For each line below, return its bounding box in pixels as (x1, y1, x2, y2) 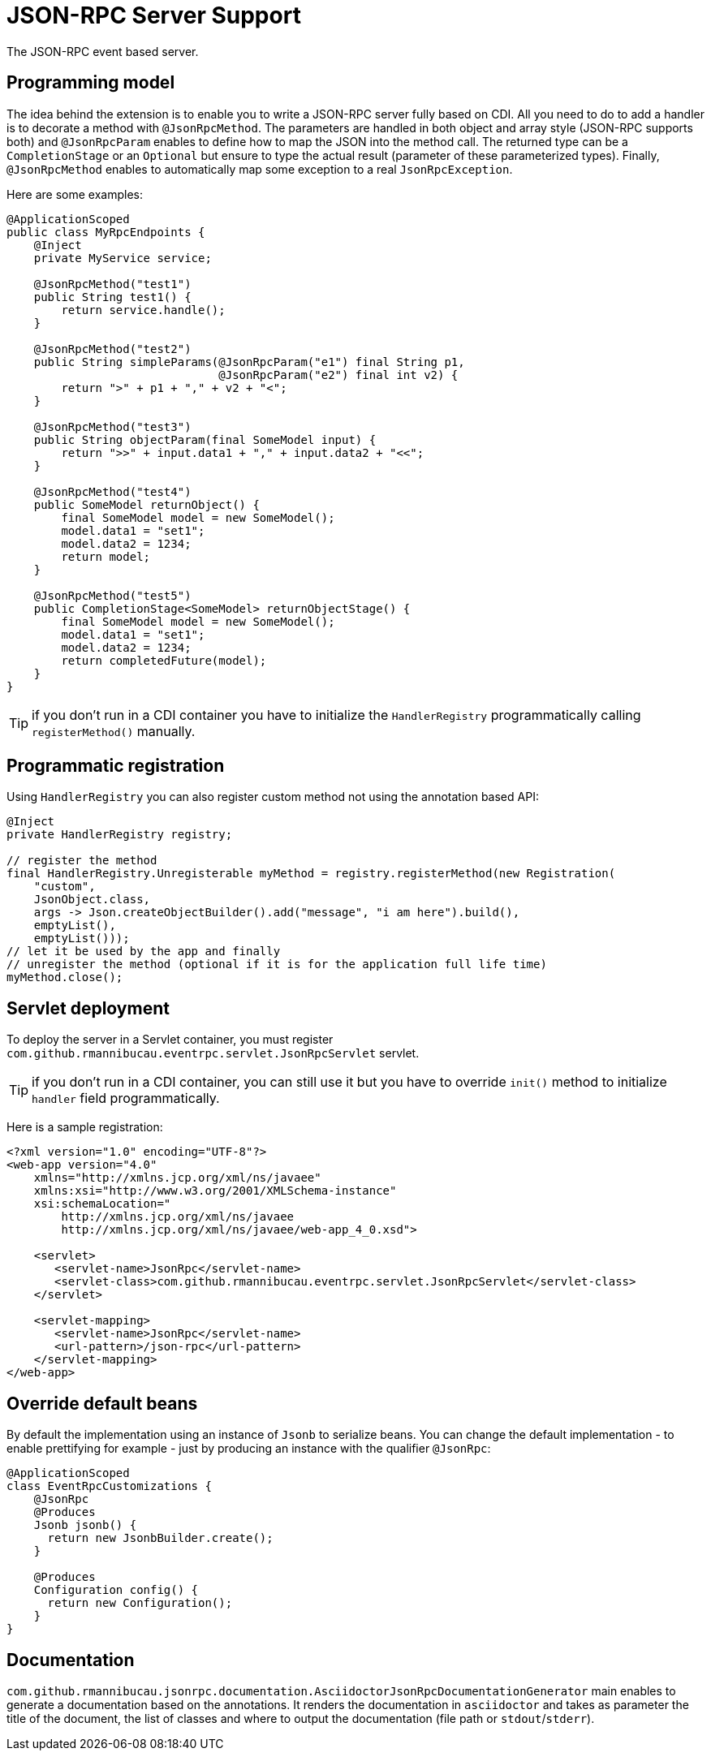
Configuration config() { (33, 1583, 199, 1597)
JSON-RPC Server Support (6, 2, 301, 29)
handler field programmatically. (32, 1090, 220, 1107)
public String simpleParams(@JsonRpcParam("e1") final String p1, (33, 355, 465, 368)
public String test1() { (33, 290, 192, 304)
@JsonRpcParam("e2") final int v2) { (218, 368, 459, 381)
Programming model (6, 72, 175, 93)
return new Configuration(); (47, 1596, 233, 1610)
